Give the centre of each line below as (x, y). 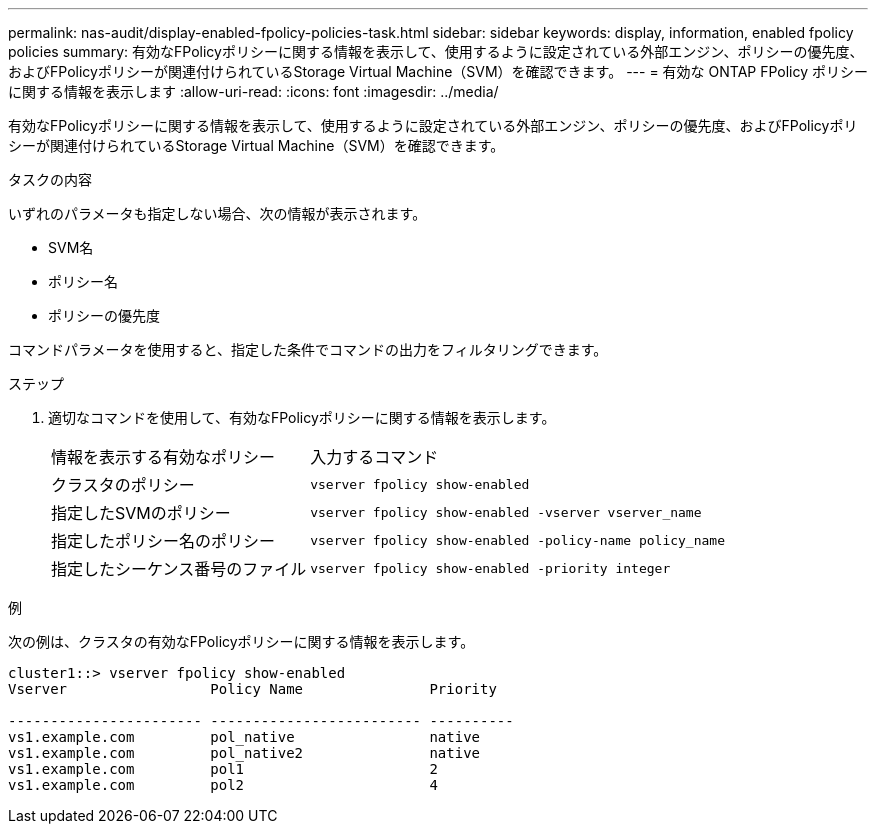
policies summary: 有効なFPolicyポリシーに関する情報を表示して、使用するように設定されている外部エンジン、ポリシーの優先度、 (436, 51)
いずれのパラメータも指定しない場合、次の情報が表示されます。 (217, 213)
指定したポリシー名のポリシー (163, 541)
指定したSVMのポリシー (141, 513)
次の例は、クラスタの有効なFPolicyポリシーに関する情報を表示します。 (241, 641)
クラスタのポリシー (123, 485)
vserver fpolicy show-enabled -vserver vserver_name (506, 512)
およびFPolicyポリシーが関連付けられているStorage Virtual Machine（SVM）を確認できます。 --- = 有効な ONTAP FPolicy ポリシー (438, 71)
